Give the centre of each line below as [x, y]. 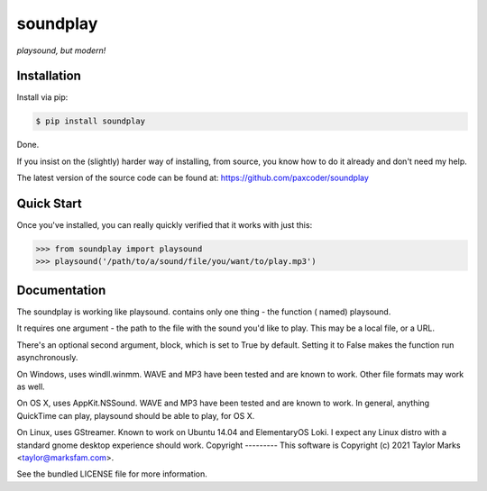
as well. [31, 386]
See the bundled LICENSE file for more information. [112, 474]
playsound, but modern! [61, 50]
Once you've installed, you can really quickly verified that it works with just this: [165, 225]
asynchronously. [47, 358]
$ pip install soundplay [91, 121]
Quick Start [49, 204]
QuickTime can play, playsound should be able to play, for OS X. [136, 415]
